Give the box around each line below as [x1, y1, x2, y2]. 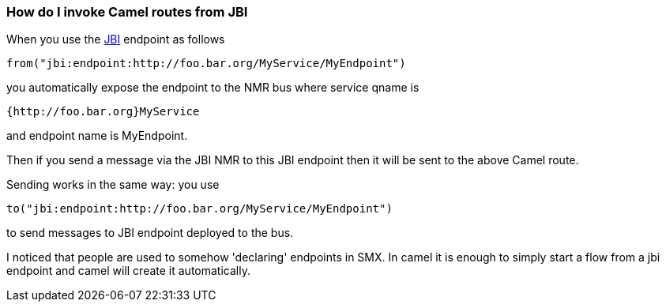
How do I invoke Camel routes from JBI [6, 4, 248, 20]
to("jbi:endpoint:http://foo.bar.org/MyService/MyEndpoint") [6, 202, 393, 216]
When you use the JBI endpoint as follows [6, 32, 225, 47]
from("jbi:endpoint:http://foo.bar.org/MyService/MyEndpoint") [6, 57, 406, 70]
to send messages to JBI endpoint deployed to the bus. [6, 226, 294, 240]
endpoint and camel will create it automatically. [6, 264, 250, 278]
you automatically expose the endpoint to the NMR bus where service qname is [6, 81, 420, 95]
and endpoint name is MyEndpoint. [6, 129, 188, 143]
